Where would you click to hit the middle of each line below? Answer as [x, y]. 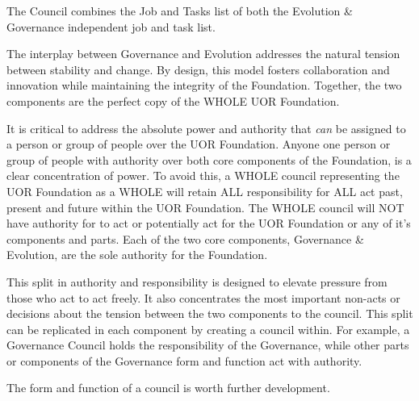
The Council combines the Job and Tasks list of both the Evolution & [180, 10]
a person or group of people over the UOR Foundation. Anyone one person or [199, 144]
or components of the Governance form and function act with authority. [184, 360]
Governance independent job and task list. [111, 26]
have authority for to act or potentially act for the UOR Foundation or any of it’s [209, 223]
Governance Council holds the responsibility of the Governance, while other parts [208, 345]
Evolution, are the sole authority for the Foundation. [137, 255]
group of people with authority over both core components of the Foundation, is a [209, 159]
